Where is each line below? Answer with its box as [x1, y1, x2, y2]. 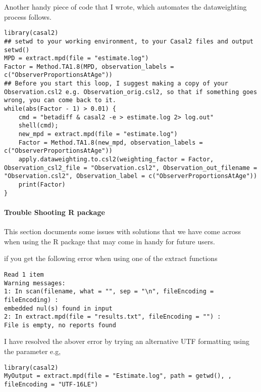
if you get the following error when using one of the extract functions [4, 253, 218, 264]
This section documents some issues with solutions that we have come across [4, 226, 241, 237]
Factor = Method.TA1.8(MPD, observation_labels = [4, 63, 174, 70]
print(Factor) [18, 181, 66, 188]
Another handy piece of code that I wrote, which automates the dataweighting [4, 2, 247, 12]
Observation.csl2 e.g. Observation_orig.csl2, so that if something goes [4, 88, 257, 96]
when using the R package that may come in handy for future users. [4, 236, 215, 246]
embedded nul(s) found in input [4, 304, 113, 312]
